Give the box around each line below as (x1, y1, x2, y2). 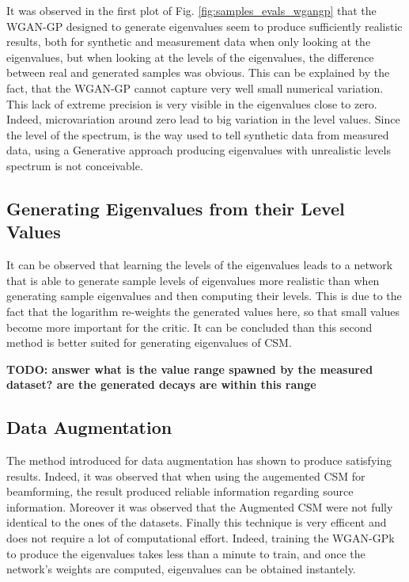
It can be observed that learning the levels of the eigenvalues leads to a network (6, 257, 393, 273)
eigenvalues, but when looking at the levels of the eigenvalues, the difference (6, 48, 374, 65)
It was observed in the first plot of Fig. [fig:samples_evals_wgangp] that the (6, 2, 377, 18)
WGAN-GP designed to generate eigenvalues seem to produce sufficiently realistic (6, 17, 403, 34)
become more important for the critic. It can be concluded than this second (6, 318, 373, 335)
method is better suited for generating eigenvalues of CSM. (6, 334, 292, 351)
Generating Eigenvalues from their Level (6, 196, 345, 220)
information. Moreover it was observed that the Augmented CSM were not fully (6, 498, 393, 515)
